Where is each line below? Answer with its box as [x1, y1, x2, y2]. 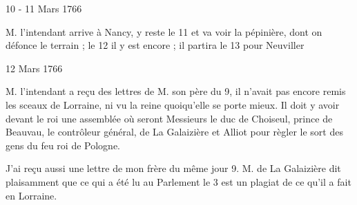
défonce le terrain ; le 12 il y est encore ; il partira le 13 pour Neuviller [6, 38, 305, 52]
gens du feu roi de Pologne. [6, 138, 120, 152]
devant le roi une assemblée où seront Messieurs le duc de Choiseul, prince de [6, 111, 333, 125]
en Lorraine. [6, 188, 57, 202]
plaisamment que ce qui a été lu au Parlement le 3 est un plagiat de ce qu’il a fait [6, 174, 351, 188]
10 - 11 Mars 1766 [6, 1, 82, 15]
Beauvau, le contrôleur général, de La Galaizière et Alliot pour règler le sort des [6, 125, 343, 139]
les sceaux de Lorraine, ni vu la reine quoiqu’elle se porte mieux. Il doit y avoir [6, 97, 340, 111]
